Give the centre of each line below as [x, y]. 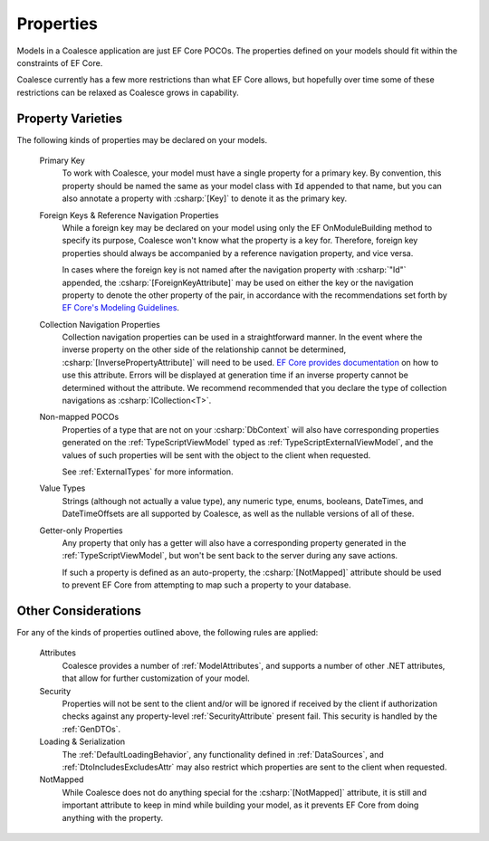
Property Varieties [70, 118]
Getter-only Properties [81, 530]
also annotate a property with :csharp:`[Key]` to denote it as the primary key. [205, 198]
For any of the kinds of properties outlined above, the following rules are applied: [168, 633]
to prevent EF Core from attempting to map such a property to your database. [206, 585]
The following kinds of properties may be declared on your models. [142, 139]
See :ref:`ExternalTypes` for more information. [148, 472]
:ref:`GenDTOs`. [91, 729]
